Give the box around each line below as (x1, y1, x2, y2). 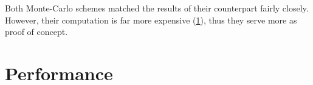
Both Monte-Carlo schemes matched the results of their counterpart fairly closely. (5, 2, 309, 14)
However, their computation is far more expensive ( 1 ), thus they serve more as (5, 13, 297, 26)
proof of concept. (5, 25, 68, 38)
